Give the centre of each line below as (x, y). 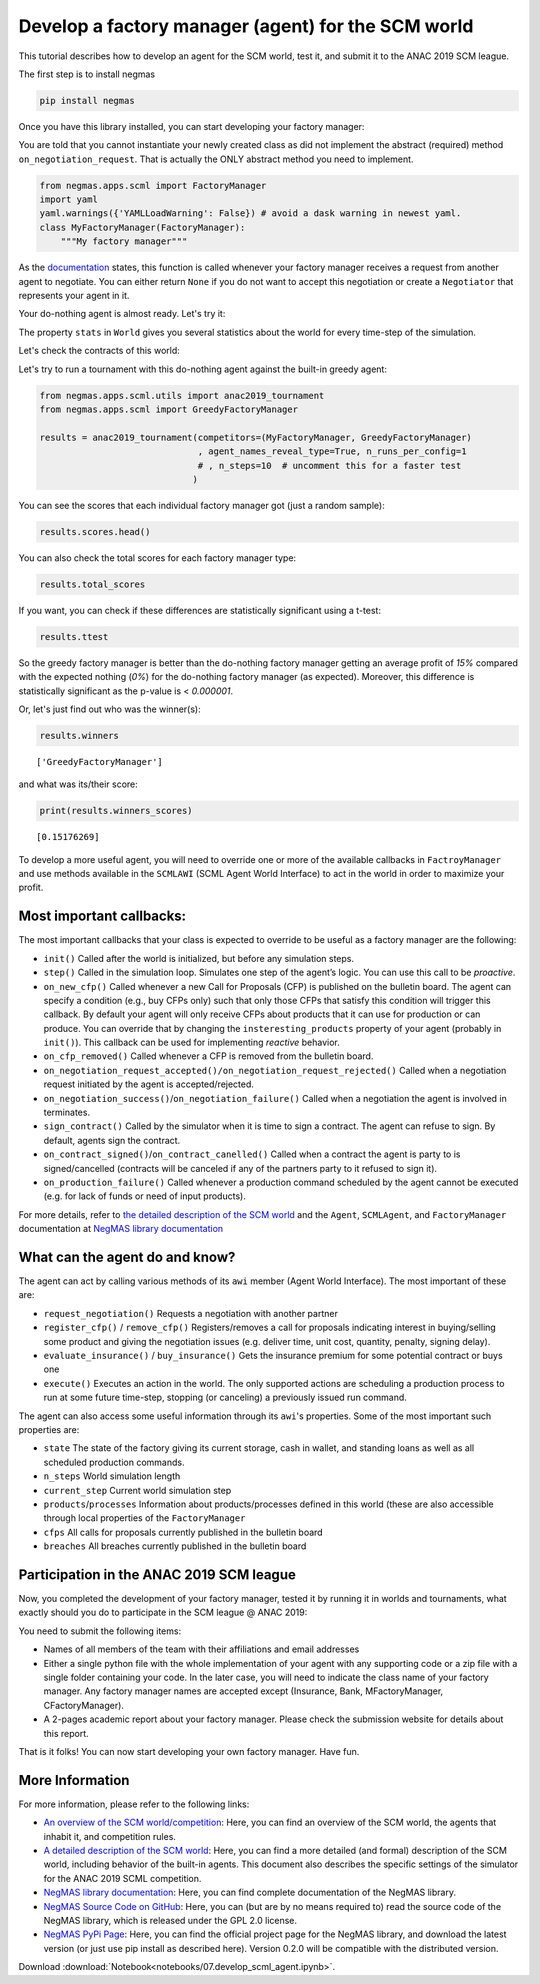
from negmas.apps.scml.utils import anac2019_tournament (182, 395)
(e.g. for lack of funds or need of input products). (145, 1196)
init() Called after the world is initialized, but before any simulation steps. (199, 958)
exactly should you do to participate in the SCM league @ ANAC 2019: (163, 1612)
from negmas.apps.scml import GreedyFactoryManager (169, 409)
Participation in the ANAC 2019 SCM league (157, 1574)
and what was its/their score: (78, 784)
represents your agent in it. (74, 295)
